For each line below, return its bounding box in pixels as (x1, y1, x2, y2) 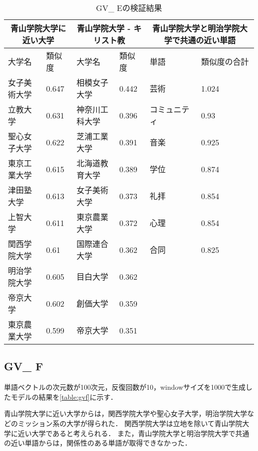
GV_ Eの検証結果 (96, 2, 162, 13)
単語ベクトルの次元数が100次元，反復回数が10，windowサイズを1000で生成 (4, 382, 246, 392)
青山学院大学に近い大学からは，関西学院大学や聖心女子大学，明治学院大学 (4, 408, 247, 419)
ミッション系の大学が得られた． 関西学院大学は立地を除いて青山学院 (17, 418, 243, 428)
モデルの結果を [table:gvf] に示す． (10, 391, 118, 402)
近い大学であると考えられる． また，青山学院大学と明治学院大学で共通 (17, 428, 250, 438)
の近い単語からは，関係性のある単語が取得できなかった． (4, 438, 192, 448)
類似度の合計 (201, 56, 249, 67)
